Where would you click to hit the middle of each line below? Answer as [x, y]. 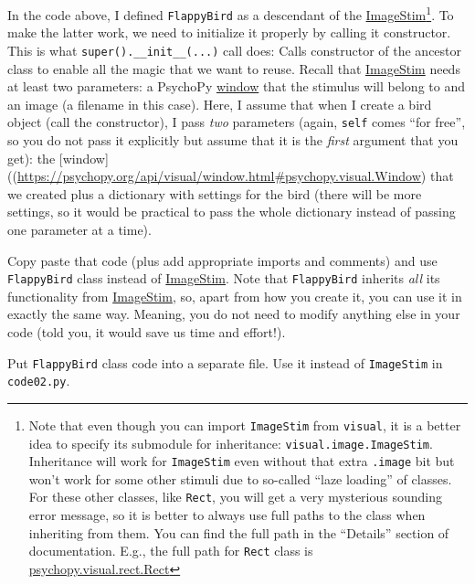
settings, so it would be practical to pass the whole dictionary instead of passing [232, 212]
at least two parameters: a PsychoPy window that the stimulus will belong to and [236, 86]
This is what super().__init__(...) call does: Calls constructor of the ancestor [235, 50]
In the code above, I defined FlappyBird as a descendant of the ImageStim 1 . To [231, 13]
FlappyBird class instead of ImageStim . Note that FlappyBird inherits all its [224, 278]
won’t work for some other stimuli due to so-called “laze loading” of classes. [240, 478]
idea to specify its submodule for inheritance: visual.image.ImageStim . [231, 443]
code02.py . [39, 381]
